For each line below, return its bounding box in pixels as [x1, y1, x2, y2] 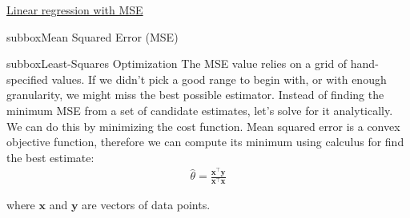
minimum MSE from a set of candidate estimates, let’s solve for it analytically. [6, 101, 393, 118]
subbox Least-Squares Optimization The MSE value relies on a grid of [6, 55, 348, 72]
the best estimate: [6, 149, 94, 165]
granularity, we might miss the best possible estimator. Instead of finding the [6, 86, 384, 103]
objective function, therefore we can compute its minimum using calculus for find [6, 133, 404, 150]
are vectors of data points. [82, 196, 211, 213]
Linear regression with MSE [6, 2, 143, 18]
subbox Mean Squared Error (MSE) [6, 28, 179, 45]
